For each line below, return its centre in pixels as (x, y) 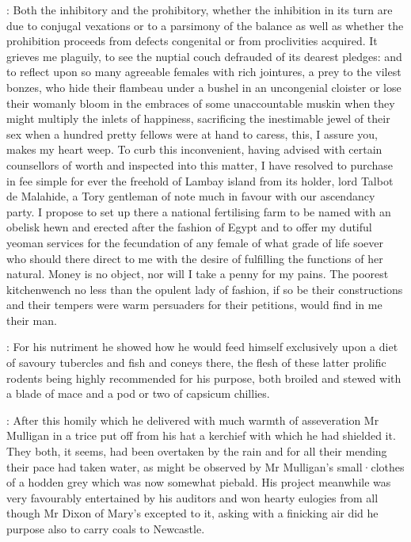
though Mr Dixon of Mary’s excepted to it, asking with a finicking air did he (192, 513)
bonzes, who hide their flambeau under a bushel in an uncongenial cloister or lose (204, 87)
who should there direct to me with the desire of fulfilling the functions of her (195, 258)
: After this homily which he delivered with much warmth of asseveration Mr (193, 420)
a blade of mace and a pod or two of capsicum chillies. (138, 393)
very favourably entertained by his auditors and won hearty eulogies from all (192, 497)
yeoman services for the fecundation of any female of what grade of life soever (195, 242)
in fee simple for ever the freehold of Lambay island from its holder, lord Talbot (200, 180)
